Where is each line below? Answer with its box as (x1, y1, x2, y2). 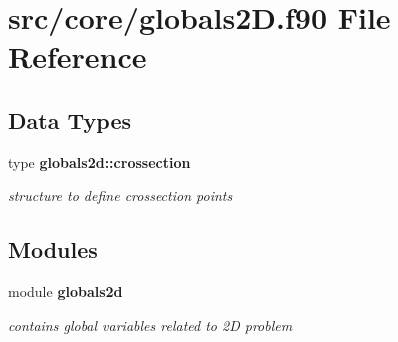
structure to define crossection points (8, 185, 233, 206)
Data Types (8, 104, 131, 135)
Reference (8, 36, 147, 77)
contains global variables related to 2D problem (8, 314, 293, 335)
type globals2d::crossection (8, 151, 191, 172)
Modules (8, 234, 98, 265)
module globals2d (8, 281, 123, 302)
